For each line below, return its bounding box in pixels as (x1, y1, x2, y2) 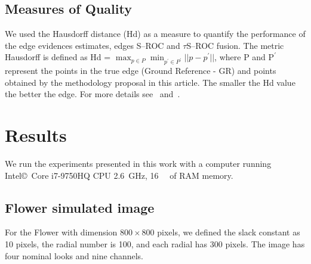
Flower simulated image (5, 198, 155, 216)
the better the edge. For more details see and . (5, 88, 180, 100)
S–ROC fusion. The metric (186, 39, 284, 51)
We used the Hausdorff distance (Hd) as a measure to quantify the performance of (5, 27, 306, 40)
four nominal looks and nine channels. (5, 249, 144, 262)
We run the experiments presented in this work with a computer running (5, 157, 272, 170)
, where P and (214, 51, 266, 63)
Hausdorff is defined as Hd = (5, 51, 111, 63)
